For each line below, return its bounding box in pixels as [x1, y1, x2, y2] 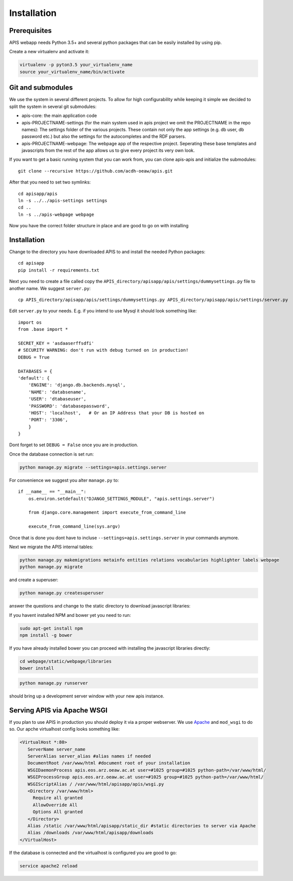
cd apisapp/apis [18, 191, 58, 196]
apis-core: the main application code [21, 112, 97, 119]
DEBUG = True [18, 354, 50, 360]
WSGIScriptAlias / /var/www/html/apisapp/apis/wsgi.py [27, 781, 164, 787]
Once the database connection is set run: [9, 451, 94, 457]
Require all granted [32, 795, 83, 801]
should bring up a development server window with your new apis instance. [9, 693, 164, 699]
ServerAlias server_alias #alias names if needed [27, 754, 151, 759]
